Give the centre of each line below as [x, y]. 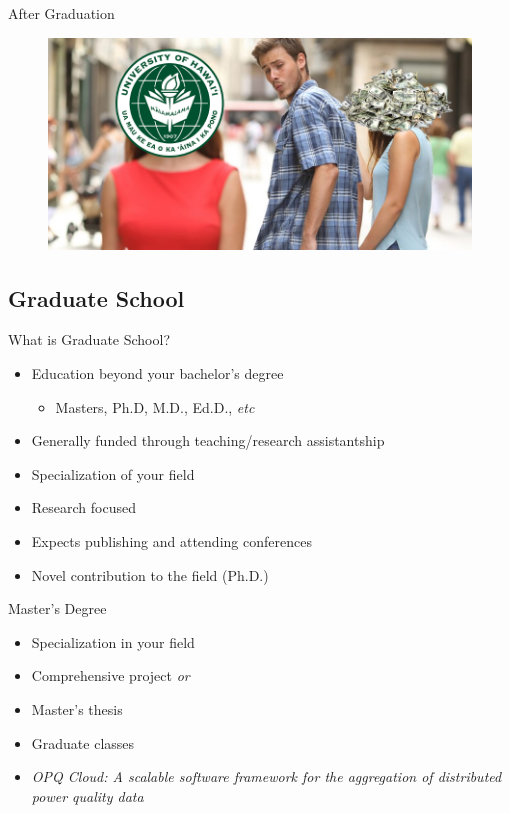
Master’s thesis [77, 708]
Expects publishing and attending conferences [171, 540]
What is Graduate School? [89, 339]
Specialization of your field [113, 473]
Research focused [83, 507]
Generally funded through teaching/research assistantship [208, 440]
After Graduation [61, 13]
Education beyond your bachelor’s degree [157, 372]
